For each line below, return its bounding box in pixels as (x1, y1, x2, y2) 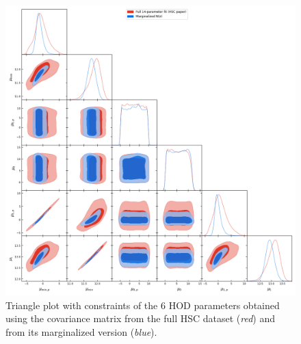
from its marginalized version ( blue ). (5, 324, 157, 339)
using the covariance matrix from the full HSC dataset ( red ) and (5, 311, 276, 326)
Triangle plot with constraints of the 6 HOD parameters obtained (5, 297, 280, 312)
